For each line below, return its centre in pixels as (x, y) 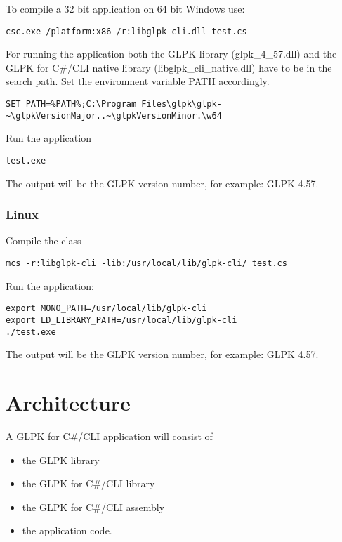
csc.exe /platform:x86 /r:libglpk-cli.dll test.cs (126, 31)
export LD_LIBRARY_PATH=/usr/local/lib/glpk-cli (121, 320)
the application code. (67, 530)
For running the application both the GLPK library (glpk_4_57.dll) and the (171, 54)
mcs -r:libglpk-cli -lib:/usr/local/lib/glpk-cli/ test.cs (146, 263)
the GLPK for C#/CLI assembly (93, 507)
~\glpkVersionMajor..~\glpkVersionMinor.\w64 (114, 115)
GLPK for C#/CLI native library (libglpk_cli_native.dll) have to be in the (169, 67)
